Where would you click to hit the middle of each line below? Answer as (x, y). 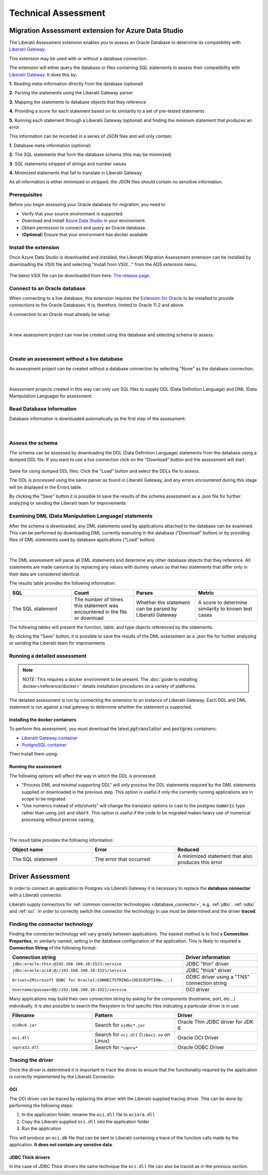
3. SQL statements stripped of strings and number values (68, 163)
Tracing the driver (31, 1060)
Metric (206, 592)
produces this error (200, 863)
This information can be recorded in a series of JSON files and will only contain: (91, 136)
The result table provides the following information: (61, 840)
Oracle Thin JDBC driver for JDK (215, 1022)
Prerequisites (26, 195)
